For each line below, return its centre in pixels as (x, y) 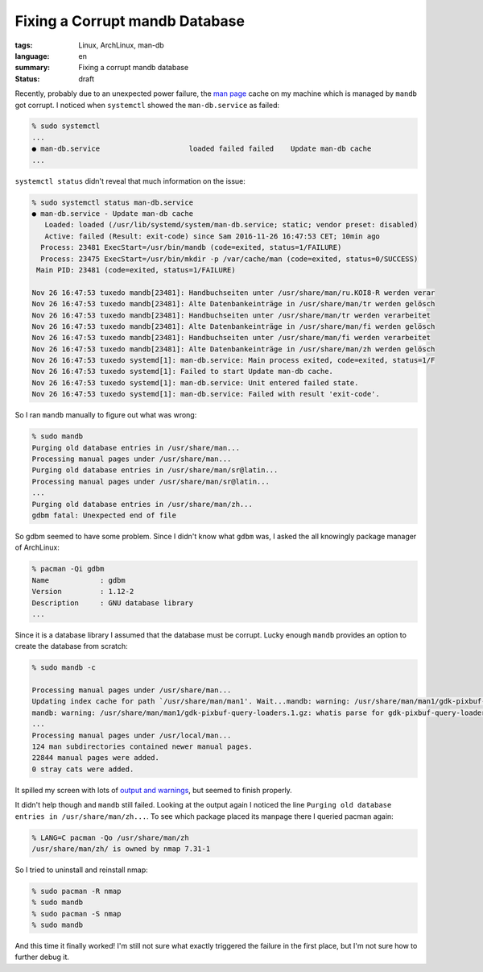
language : (32, 56)
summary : (33, 68)
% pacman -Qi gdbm (68, 569)
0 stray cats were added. (83, 769)
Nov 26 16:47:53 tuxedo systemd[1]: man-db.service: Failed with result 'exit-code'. (206, 394)
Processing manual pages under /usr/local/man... (132, 735)
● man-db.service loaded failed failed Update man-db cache (202, 149)
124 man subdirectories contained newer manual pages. (142, 746)
